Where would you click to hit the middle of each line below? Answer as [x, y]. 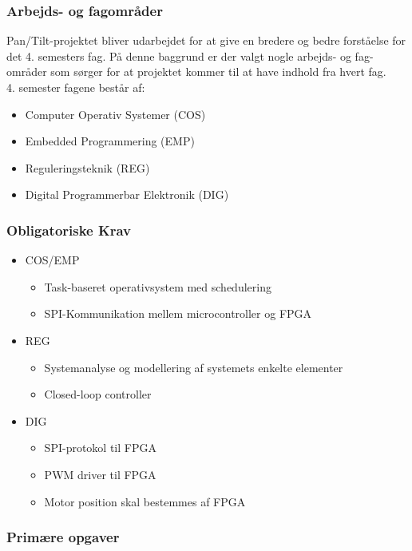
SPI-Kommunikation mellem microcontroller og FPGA [178, 313]
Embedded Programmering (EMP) [110, 141]
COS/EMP [52, 260]
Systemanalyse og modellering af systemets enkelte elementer [194, 367]
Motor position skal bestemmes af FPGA [145, 501]
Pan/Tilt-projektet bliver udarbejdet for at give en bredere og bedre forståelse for [206, 40]
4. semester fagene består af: [76, 87]
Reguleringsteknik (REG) [87, 167]
